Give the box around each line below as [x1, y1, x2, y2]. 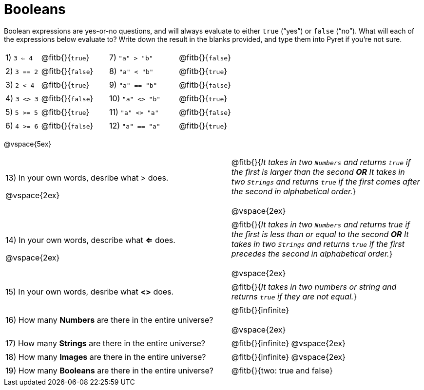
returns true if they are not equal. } [231, 291, 357, 301]
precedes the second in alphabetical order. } [231, 248, 393, 259]
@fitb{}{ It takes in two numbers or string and [231, 281, 397, 292]
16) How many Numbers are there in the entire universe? [5, 315, 213, 325]
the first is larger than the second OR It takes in [231, 167, 405, 177]
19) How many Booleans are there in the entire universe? [5, 365, 213, 375]
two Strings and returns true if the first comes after [231, 176, 420, 186]
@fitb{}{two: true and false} [231, 365, 333, 375]
